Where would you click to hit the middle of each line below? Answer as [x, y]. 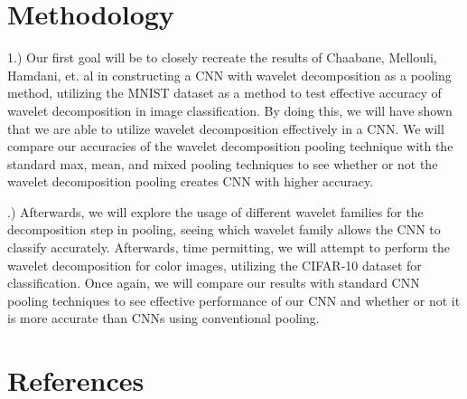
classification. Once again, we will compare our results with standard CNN [214, 283]
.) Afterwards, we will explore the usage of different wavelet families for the [215, 211]
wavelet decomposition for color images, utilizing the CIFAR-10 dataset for [215, 265]
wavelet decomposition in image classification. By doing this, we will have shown [230, 110]
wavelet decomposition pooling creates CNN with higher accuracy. [191, 181]
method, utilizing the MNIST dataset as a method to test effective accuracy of [224, 93]
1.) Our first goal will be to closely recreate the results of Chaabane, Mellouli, [222, 57]
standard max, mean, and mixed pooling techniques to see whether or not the [223, 163]
